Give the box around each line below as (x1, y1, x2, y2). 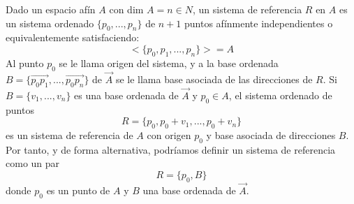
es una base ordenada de (74, 87, 179, 102)
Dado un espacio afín (6, 2, 96, 16)
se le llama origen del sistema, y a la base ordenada (59, 55, 279, 70)
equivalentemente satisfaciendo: (6, 30, 140, 45)
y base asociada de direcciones (206, 128, 336, 142)
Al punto (6, 55, 44, 70)
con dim (109, 2, 144, 16)
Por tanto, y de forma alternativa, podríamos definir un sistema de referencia (6, 142, 336, 156)
